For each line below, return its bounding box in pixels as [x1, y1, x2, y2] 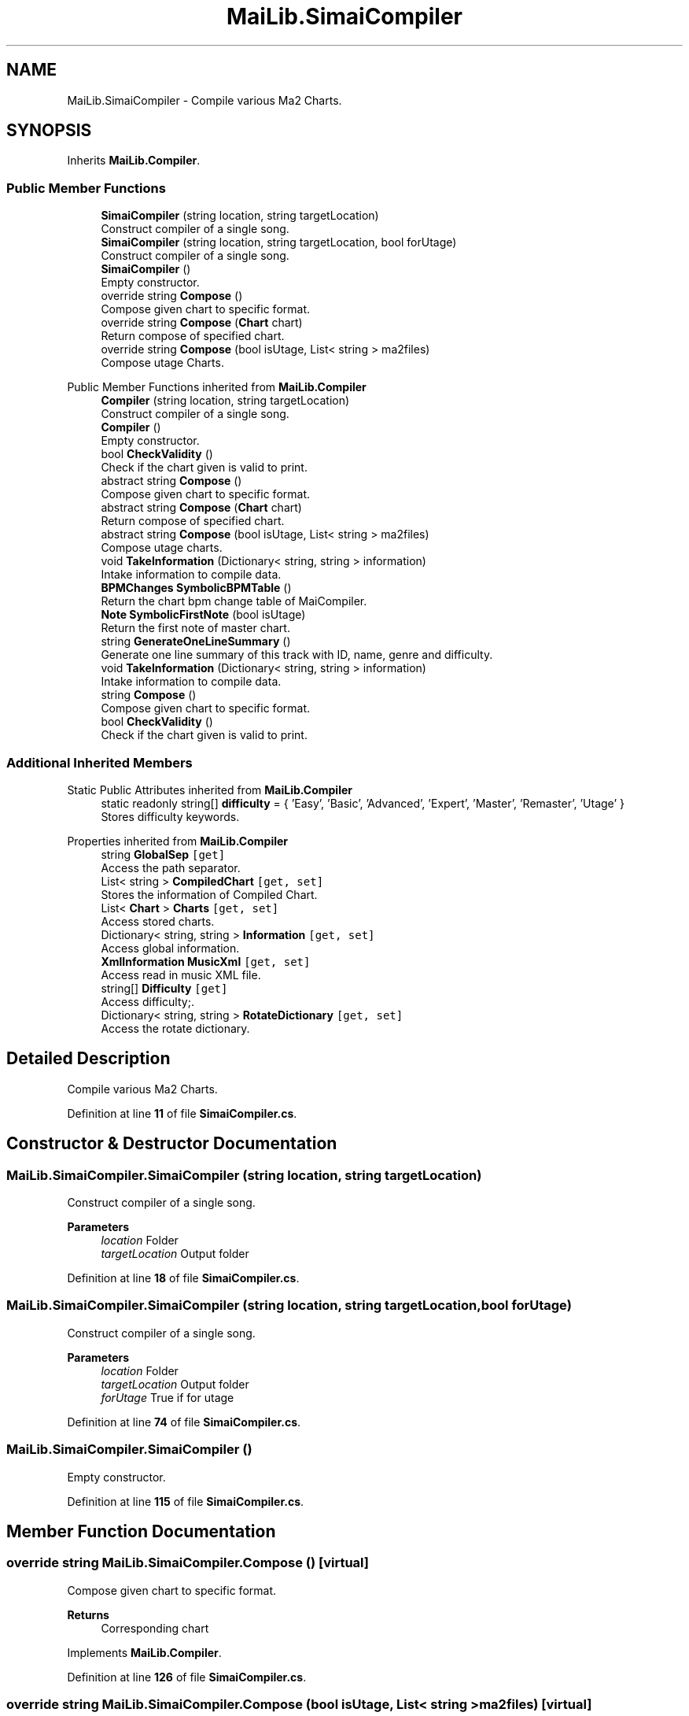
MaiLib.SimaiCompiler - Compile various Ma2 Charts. [67, 93, 342, 107]
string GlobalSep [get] [101, 847, 226, 861]
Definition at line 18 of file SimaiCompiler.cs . [67, 1271, 300, 1285]
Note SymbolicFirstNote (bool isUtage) [101, 608, 306, 622]
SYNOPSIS [6, 120, 92, 141]
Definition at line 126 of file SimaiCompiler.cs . [67, 1670, 307, 1684]
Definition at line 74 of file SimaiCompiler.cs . [67, 1415, 301, 1429]
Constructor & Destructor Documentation [6, 1134, 337, 1154]
